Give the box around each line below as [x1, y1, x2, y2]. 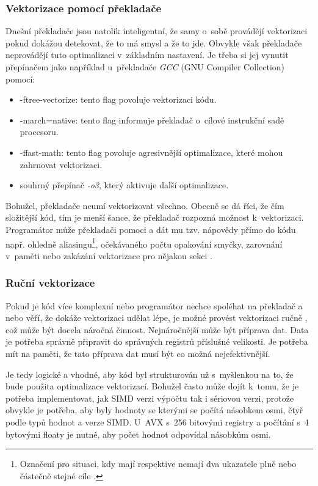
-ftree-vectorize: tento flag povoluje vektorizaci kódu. [20, 93, 217, 106]
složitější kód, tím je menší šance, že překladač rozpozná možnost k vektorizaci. [5, 211, 304, 224]
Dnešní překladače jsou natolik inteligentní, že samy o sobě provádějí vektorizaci [5, 24, 308, 37]
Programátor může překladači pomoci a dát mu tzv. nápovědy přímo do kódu [5, 223, 296, 235]
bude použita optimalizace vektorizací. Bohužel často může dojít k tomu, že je [5, 380, 299, 392]
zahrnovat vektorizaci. [20, 158, 103, 171]
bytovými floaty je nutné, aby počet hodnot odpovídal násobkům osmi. [5, 427, 271, 440]
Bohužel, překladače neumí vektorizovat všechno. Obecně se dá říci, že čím [5, 199, 284, 212]
